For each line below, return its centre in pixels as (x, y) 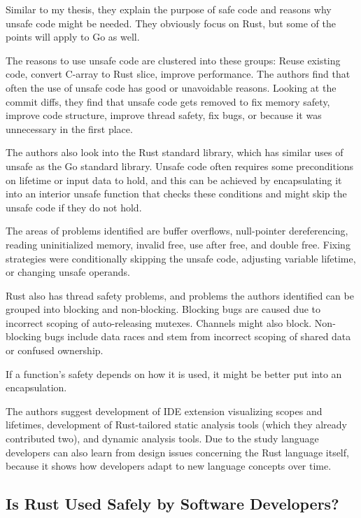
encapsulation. (36, 387)
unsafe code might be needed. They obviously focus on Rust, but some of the (171, 23)
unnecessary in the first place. (69, 128)
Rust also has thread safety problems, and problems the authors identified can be (180, 295)
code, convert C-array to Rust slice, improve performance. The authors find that (178, 74)
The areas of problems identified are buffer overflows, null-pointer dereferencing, (177, 231)
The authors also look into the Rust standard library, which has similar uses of (175, 152)
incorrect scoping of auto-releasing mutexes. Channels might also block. (159, 322)
